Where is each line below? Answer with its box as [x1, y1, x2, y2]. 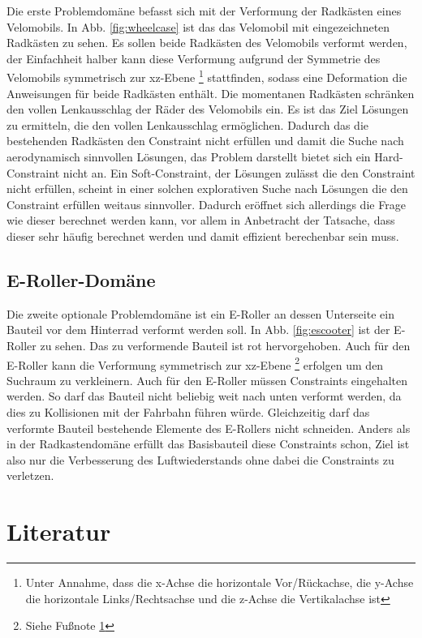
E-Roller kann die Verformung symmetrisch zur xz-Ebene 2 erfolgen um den [6, 353, 384, 373]
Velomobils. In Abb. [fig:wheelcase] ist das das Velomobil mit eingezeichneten [6, 18, 390, 35]
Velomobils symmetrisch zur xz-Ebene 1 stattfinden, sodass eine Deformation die [6, 66, 407, 86]
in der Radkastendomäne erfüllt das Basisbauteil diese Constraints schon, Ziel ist [6, 435, 410, 452]
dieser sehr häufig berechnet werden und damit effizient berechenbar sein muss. [6, 227, 399, 244]
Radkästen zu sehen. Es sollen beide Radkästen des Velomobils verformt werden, [6, 34, 407, 51]
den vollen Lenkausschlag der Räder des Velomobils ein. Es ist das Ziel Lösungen [6, 101, 409, 118]
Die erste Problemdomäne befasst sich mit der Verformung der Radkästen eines [6, 2, 402, 19]
